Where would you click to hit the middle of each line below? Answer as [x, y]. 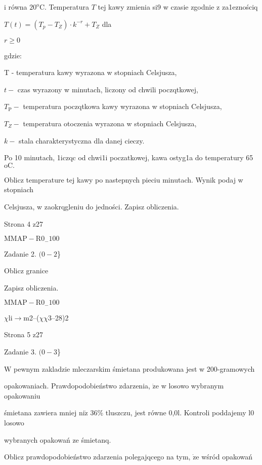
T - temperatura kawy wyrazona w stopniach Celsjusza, [91, 72]
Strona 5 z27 [24, 334]
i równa [16, 7]
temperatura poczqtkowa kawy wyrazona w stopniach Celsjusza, [122, 106]
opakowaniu [22, 395]
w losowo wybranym [192, 386]
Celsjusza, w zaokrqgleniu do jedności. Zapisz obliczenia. [92, 206]
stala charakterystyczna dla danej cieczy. [82, 140]
